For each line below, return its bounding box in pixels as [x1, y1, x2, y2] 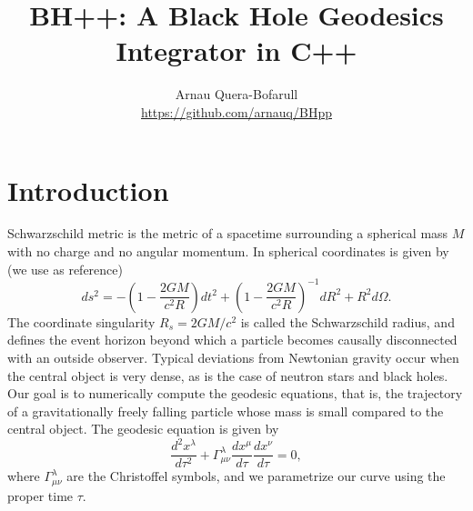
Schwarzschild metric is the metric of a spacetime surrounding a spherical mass [7, 224, 448, 243]
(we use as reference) [7, 259, 123, 278]
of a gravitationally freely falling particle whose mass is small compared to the [7, 401, 444, 420]
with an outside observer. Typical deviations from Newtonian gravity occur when [7, 347, 459, 366]
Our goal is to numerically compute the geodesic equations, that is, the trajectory [7, 384, 463, 403]
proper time [7, 486, 74, 505]
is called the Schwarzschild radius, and [240, 312, 455, 331]
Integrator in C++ [116, 32, 357, 69]
